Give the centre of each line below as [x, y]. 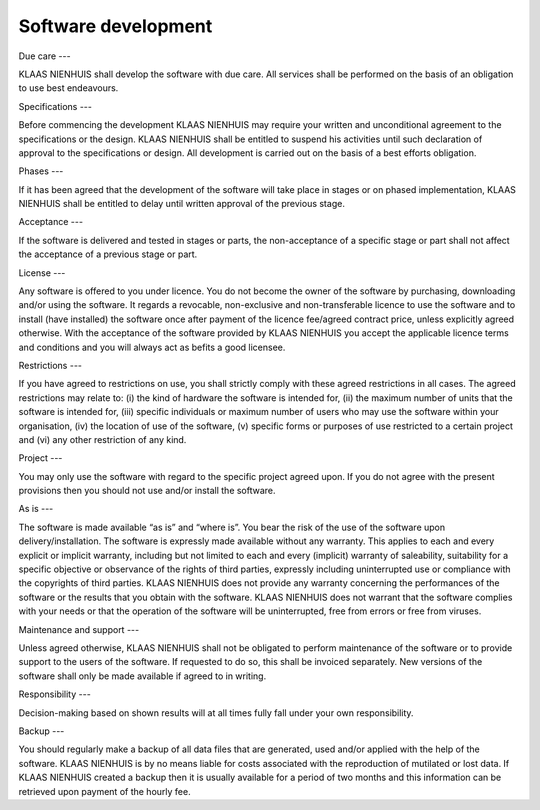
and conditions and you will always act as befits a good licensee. [152, 347]
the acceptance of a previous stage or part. [108, 254]
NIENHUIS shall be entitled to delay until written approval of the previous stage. [181, 204]
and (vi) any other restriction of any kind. [102, 439]
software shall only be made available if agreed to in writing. [142, 676]
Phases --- [41, 171]
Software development [115, 26]
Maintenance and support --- [79, 629]
